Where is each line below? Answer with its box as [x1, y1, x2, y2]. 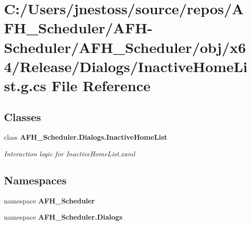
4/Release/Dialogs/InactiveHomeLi [4, 56, 248, 76]
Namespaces [4, 172, 67, 187]
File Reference [51, 75, 151, 95]
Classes [4, 109, 41, 124]
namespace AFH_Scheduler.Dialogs [4, 212, 123, 222]
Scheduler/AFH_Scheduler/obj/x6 [4, 37, 246, 57]
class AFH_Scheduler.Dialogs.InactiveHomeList [4, 132, 168, 142]
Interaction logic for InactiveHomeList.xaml [4, 148, 135, 158]
